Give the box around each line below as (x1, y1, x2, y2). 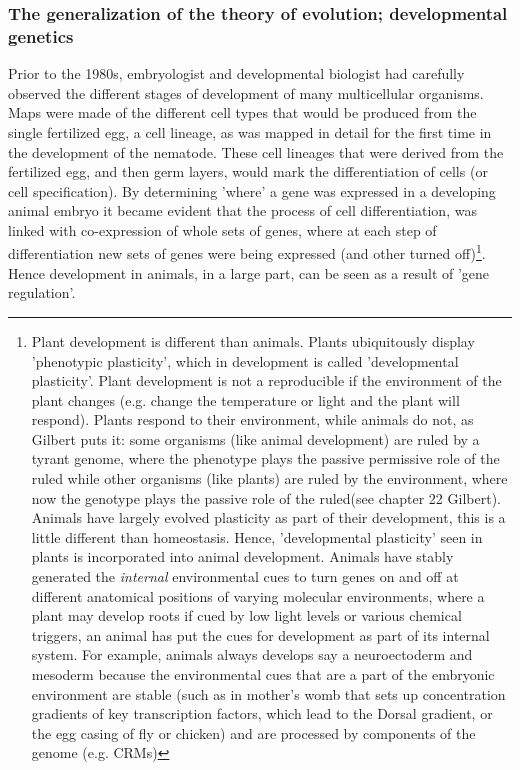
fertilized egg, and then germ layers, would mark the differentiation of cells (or (8, 161, 488, 182)
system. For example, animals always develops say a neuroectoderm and (31, 644, 473, 665)
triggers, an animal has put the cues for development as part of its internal (31, 624, 490, 645)
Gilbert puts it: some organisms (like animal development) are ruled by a (31, 428, 480, 449)
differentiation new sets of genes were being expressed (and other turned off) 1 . (8, 240, 486, 264)
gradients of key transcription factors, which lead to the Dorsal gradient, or (31, 703, 493, 724)
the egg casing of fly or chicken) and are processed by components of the (31, 722, 476, 743)
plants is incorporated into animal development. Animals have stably (31, 546, 454, 567)
